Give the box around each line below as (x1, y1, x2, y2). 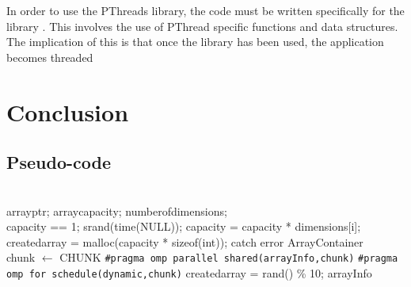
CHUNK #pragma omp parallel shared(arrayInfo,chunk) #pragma (59, 249, 398, 266)
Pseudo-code (6, 150, 112, 174)
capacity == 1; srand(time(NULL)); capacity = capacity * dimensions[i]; (6, 218, 361, 235)
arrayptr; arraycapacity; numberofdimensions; (6, 202, 227, 219)
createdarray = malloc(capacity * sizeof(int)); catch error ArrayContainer (6, 233, 363, 250)
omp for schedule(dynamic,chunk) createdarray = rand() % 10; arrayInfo (6, 264, 372, 281)
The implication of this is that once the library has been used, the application (6, 33, 384, 50)
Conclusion (6, 95, 129, 128)
